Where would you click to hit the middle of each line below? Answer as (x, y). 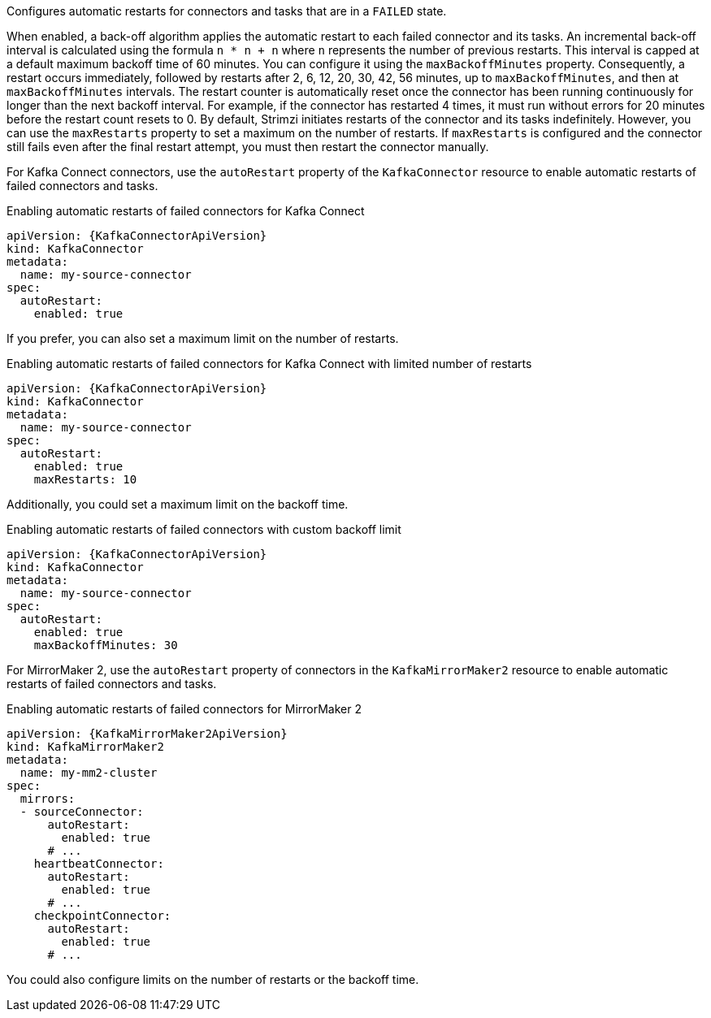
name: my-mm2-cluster (89, 773)
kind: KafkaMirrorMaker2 (85, 747)
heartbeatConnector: (99, 864)
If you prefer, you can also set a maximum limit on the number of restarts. (203, 338)
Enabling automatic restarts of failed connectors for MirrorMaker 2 (184, 709)
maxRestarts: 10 (85, 479)
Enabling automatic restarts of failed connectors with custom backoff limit (204, 529)
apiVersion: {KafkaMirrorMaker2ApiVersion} (147, 734)
